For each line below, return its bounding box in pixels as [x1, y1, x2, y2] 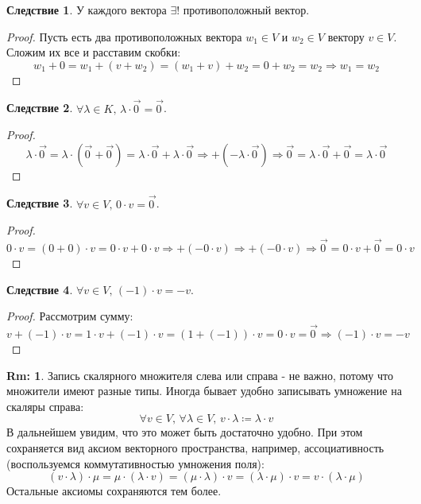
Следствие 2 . [6, 99, 73, 116]
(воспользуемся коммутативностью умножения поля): [6, 455, 265, 471]
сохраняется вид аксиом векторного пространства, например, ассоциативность [6, 439, 384, 456]
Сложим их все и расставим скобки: [6, 44, 181, 60]
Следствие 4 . [6, 281, 73, 297]
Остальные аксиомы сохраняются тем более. [6, 483, 222, 499]
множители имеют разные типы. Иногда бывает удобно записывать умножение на [6, 382, 402, 399]
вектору [327, 28, 365, 45]
